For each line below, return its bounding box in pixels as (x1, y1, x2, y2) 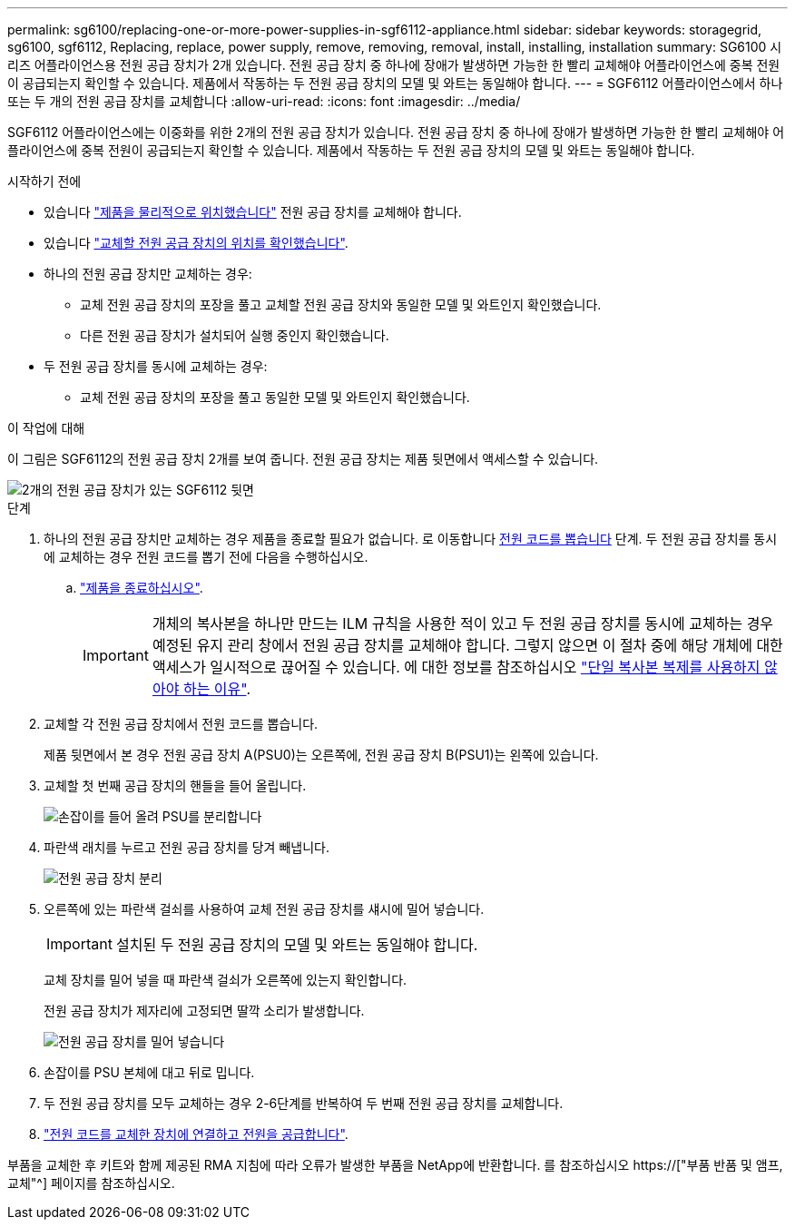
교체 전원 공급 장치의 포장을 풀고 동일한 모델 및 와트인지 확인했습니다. (80, 389, 470, 405)
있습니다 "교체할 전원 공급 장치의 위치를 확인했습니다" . (44, 235, 348, 250)
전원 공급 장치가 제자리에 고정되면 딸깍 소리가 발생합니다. (44, 1003, 365, 1018)
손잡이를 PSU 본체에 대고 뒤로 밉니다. (44, 1065, 255, 1080)
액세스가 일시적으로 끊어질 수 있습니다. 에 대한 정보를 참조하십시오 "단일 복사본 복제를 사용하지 (152, 658, 761, 676)
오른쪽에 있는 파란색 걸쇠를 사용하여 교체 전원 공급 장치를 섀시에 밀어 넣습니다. (44, 901, 485, 917)
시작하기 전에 (7, 173, 82, 189)
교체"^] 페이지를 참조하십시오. (7, 1175, 175, 1191)
